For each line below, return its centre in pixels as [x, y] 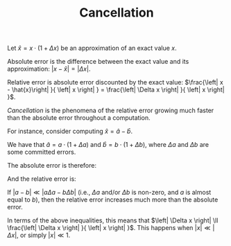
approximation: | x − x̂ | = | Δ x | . [49, 69]
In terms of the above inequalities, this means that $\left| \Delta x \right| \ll [113, 220]
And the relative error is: [42, 179]
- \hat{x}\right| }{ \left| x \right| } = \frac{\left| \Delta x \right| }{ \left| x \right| [116, 90]
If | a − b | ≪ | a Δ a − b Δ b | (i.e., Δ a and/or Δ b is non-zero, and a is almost [109, 193]
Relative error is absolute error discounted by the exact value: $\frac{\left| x [115, 82]
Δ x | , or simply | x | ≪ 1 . [39, 235]
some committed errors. [42, 152]
